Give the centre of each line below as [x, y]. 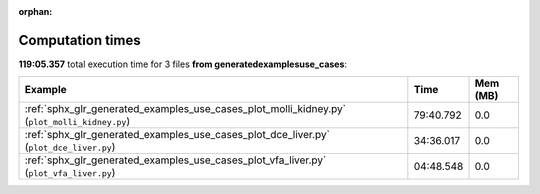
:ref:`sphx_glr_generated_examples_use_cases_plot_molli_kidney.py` [185, 109]
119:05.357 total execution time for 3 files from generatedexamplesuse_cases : [183, 64]
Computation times [79, 40]
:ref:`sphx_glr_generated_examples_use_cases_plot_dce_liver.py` [177, 135]
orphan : [35, 11]
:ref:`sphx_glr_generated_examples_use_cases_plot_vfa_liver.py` [175, 160]
